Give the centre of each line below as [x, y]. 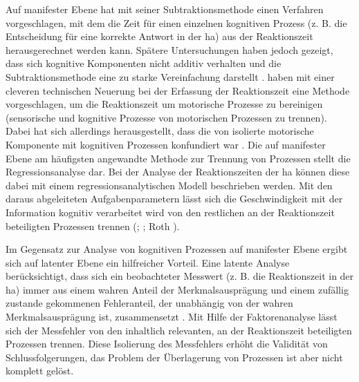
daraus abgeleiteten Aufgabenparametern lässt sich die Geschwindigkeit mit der [174, 199]
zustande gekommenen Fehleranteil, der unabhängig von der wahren [149, 303]
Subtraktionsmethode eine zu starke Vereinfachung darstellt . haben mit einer [170, 76]
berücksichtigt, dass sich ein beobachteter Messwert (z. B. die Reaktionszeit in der [180, 276]
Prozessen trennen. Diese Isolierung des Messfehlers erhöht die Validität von [167, 344]
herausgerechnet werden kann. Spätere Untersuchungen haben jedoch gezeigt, [169, 49]
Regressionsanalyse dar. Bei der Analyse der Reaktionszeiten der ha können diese [178, 172]
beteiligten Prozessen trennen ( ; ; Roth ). [93, 226]
